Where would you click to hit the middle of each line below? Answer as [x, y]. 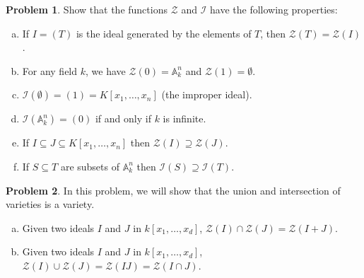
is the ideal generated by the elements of [164, 33]
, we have [106, 70]
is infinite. [184, 118]
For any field [50, 70]
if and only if [123, 118]
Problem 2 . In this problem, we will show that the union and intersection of [173, 190]
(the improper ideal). [207, 94]
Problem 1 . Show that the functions [87, 9]
